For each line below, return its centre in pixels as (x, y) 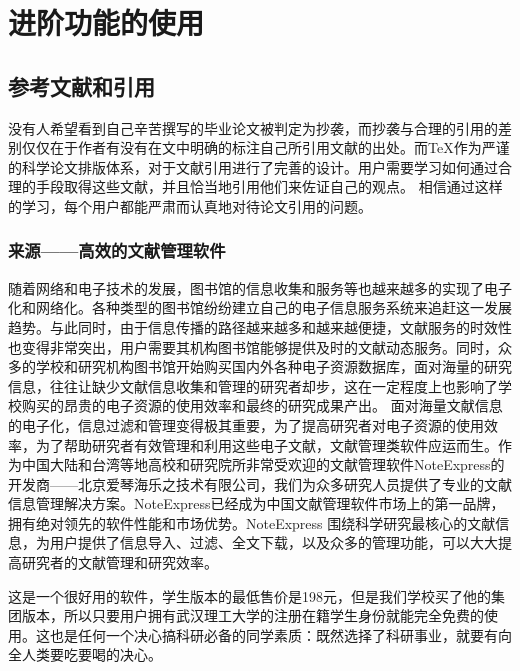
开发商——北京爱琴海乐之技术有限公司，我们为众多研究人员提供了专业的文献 (260, 483)
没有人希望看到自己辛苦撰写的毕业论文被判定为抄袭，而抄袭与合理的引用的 (253, 127)
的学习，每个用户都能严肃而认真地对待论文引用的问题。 (190, 205)
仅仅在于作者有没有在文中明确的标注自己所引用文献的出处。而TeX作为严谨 (265, 147)
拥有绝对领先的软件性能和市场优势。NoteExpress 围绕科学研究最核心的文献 (252, 522)
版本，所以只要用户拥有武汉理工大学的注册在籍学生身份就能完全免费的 (252, 615)
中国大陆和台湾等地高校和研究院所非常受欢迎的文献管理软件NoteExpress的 (263, 464)
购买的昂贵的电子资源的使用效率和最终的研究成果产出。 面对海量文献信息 (262, 405)
